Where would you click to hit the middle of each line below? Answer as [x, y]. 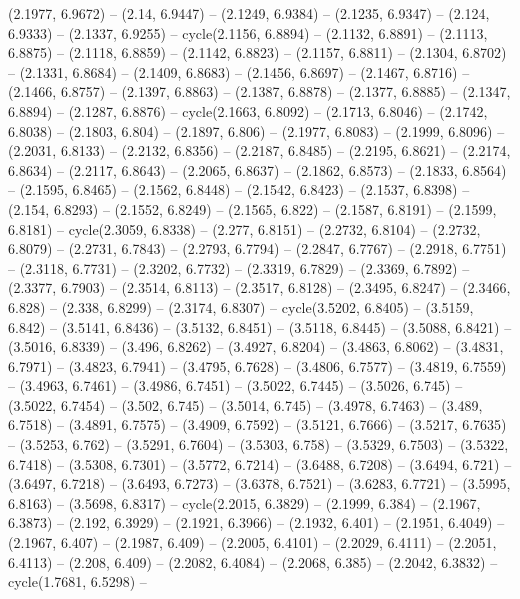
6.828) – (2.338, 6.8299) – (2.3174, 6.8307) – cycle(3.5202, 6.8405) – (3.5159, [241, 306]
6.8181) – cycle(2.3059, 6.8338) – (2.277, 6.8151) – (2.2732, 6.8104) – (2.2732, [244, 228]
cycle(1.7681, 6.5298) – [77, 581]
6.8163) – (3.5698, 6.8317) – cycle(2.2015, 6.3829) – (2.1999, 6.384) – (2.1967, [244, 502]
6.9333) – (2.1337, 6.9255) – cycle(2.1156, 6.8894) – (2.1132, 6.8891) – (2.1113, [248, 32]
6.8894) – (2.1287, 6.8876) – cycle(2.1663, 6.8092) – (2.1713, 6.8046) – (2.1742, [248, 110]
